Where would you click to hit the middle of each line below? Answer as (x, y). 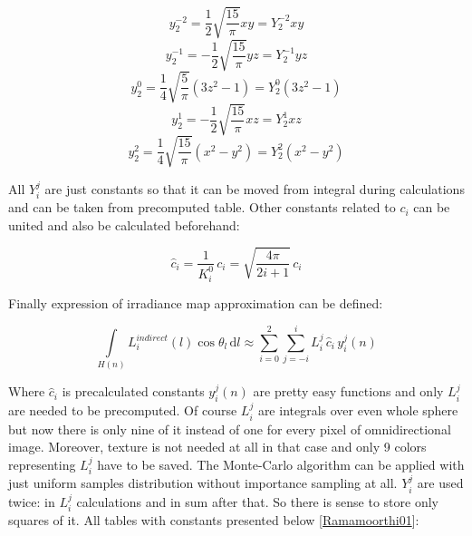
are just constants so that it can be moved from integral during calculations (255, 188)
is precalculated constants (133, 391)
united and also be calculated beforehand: (124, 224)
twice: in (32, 501)
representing (42, 464)
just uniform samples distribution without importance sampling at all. (203, 483)
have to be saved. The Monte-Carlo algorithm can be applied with (281, 464)
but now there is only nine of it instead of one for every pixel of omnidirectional (230, 429)
